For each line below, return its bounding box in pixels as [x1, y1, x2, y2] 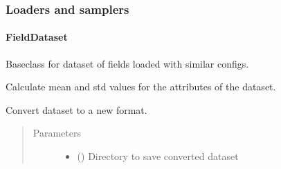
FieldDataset [6, 30, 68, 44]
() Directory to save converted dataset [77, 149, 239, 163]
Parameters [33, 126, 81, 140]
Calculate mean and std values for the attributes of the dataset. [6, 79, 276, 94]
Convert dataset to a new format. [6, 102, 147, 117]
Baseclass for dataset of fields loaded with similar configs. [6, 56, 249, 70]
